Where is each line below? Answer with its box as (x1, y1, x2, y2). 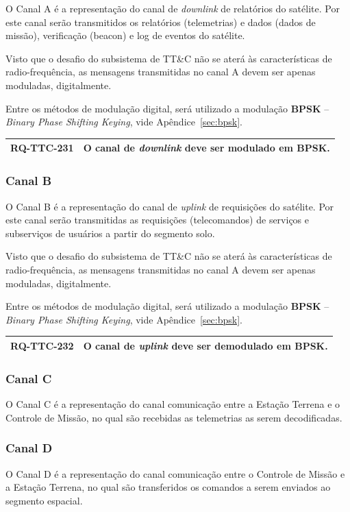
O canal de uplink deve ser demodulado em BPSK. (83, 338, 328, 352)
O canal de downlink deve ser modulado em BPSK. (83, 141, 330, 155)
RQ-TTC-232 (10, 338, 74, 352)
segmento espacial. (5, 493, 83, 507)
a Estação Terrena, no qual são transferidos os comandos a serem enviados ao (5, 480, 331, 494)
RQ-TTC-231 (10, 141, 74, 155)
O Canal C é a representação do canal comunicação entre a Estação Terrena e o (5, 397, 340, 411)
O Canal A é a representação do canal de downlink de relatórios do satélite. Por (5, 1, 340, 15)
